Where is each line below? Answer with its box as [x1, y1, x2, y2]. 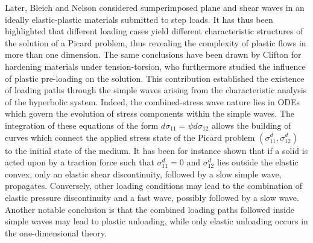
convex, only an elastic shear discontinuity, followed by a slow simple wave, [5, 167, 282, 180]
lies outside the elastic [217, 156, 299, 168]
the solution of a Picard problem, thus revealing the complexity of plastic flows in [5, 36, 306, 49]
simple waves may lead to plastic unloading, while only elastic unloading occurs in [5, 215, 308, 227]
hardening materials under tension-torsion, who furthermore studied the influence [5, 60, 306, 72]
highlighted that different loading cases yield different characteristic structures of [5, 25, 303, 37]
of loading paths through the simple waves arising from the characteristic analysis [5, 84, 307, 96]
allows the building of [212, 118, 291, 131]
